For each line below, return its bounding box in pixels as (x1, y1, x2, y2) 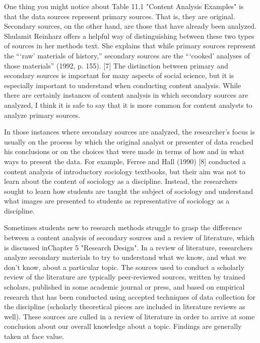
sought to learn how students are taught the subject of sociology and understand (4, 185, 253, 196)
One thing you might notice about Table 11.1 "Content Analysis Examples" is (4, 1, 244, 11)
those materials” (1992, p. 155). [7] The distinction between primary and (4, 60, 228, 71)
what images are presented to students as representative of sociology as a (4, 195, 230, 206)
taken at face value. (4, 331, 64, 341)
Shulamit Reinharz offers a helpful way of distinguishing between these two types (4, 30, 254, 41)
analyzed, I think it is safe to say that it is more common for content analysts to (4, 99, 252, 110)
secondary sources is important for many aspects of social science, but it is (4, 70, 234, 81)
